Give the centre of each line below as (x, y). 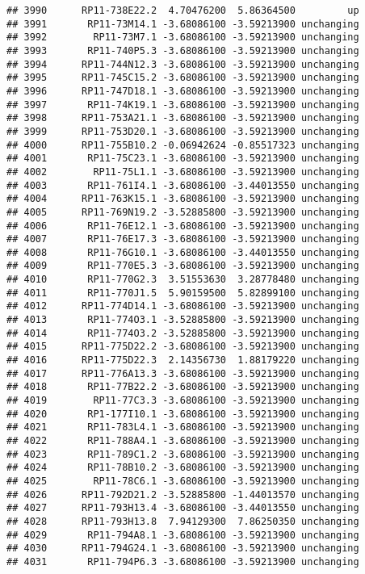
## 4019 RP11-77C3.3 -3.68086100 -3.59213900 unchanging (183, 401)
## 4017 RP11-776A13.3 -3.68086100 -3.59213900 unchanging (183, 373)
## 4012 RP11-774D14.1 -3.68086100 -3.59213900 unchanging (183, 306)
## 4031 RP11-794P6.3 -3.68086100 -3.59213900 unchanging (183, 561)
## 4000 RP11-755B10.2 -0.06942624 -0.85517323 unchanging (183, 145)
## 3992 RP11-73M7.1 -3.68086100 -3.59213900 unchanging (183, 38)
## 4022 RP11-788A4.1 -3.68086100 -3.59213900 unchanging (183, 441)
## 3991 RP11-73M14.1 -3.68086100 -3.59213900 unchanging (183, 24)
